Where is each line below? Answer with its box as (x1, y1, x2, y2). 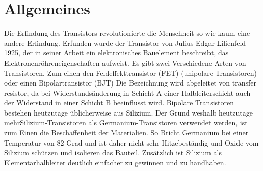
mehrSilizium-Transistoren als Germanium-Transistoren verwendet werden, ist (4, 117, 248, 128)
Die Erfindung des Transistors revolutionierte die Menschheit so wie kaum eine (4, 27, 250, 38)
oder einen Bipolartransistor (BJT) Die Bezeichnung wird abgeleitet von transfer (4, 77, 256, 88)
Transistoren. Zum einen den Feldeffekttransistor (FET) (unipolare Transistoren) (4, 67, 257, 78)
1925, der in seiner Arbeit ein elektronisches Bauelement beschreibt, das (4, 47, 229, 58)
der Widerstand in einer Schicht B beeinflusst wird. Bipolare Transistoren (4, 97, 234, 108)
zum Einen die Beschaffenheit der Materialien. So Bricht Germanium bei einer (4, 127, 249, 138)
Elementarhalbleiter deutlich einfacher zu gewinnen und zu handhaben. (4, 157, 226, 167)
